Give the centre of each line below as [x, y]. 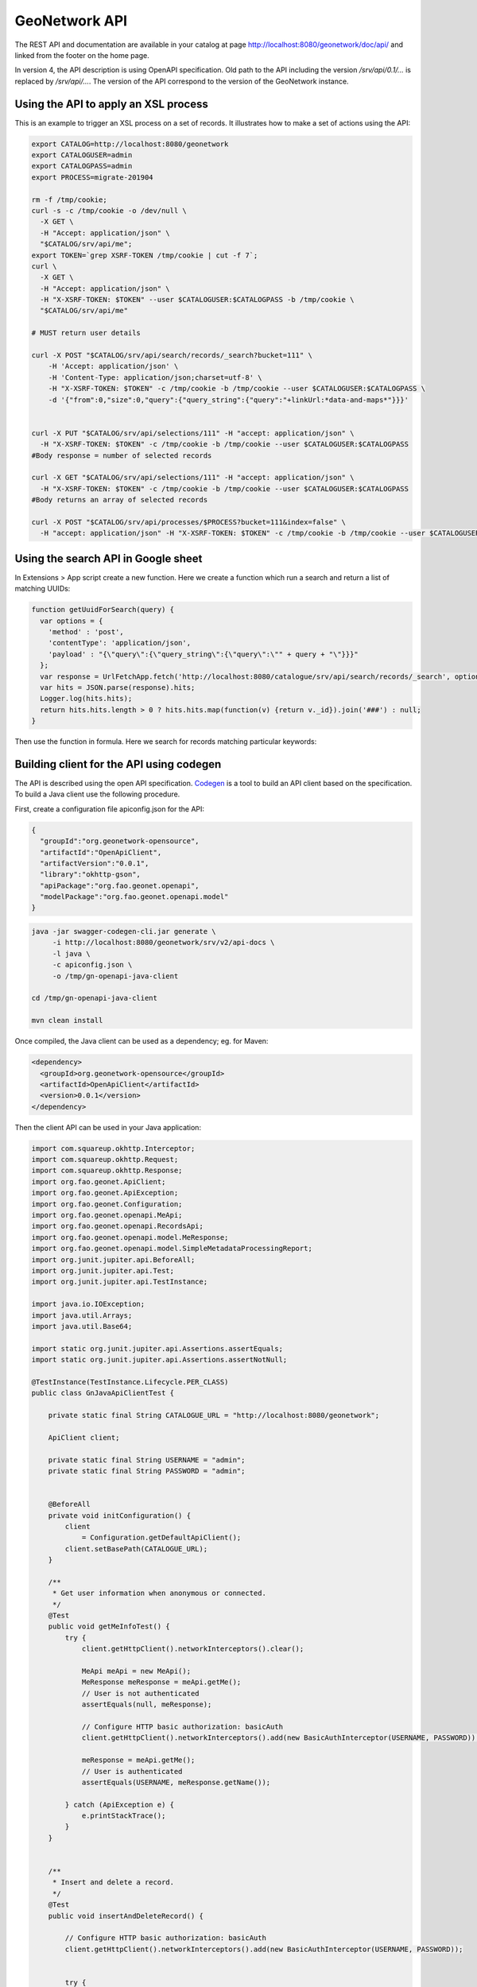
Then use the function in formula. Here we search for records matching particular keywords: [166, 742]
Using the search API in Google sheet [109, 558]
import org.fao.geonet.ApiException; [105, 1193]
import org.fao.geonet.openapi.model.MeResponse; [130, 1237]
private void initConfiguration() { [119, 1515]
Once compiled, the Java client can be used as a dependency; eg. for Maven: [142, 1041]
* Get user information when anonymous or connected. [159, 1593]
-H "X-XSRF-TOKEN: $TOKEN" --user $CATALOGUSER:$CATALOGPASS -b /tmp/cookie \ [197, 300]
